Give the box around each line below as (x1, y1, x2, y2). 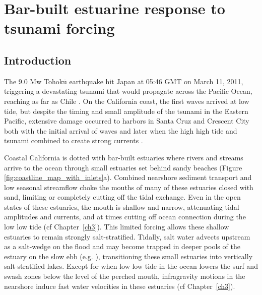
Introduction (4, 52, 72, 68)
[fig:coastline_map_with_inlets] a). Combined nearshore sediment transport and (4, 172, 252, 183)
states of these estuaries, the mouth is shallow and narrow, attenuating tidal (4, 201, 239, 212)
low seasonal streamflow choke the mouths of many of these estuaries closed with (4, 182, 253, 192)
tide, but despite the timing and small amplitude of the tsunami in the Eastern (4, 105, 248, 116)
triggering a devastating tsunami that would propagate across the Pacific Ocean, (4, 86, 252, 96)
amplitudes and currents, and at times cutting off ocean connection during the (4, 211, 246, 222)
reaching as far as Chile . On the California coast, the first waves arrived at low (4, 95, 249, 106)
